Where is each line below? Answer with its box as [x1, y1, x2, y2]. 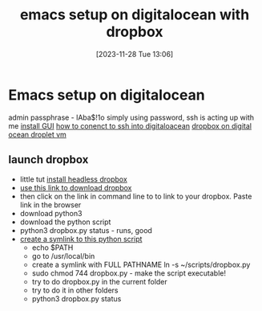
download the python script [19, 217, 111, 227]
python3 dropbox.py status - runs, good [19, 225, 152, 235]
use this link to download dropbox [19, 182, 132, 192]
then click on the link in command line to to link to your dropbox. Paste [19, 191, 252, 201]
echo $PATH [31, 243, 74, 252]
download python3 [19, 208, 83, 218]
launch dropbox [8, 153, 89, 166]
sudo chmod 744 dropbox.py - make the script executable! [31, 268, 227, 278]
